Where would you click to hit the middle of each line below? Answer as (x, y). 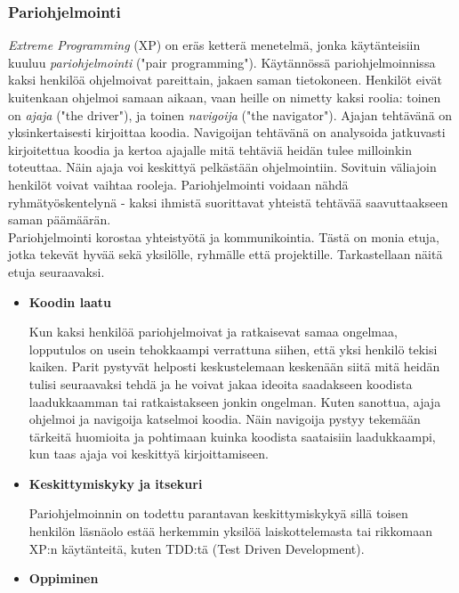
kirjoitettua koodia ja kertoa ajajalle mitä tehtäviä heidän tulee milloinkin (210, 149)
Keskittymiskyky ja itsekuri (116, 483)
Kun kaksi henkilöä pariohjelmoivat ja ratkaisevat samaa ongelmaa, (213, 332)
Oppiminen (64, 578)
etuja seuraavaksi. (56, 271)
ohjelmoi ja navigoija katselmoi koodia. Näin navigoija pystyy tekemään (225, 419)
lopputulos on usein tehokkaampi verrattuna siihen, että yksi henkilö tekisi (233, 349)
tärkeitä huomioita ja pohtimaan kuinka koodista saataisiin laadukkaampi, (232, 436)
